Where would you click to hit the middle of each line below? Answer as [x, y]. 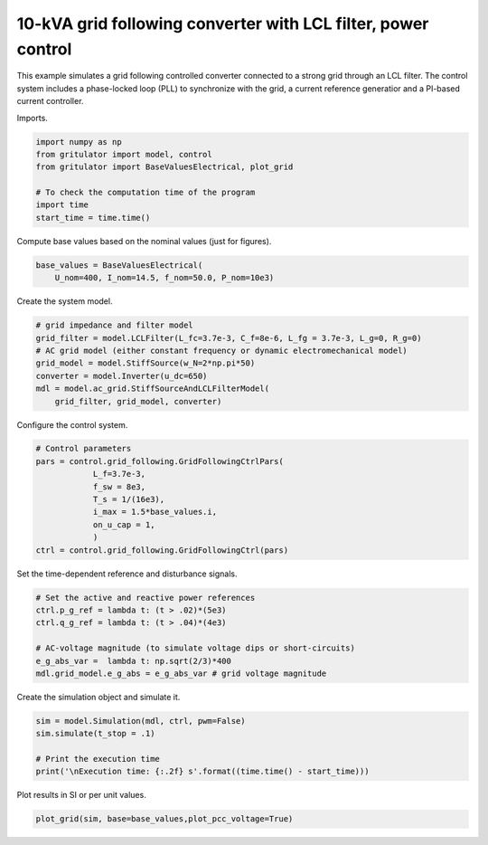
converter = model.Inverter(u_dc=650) [122, 376]
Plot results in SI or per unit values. [81, 795]
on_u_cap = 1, [124, 524]
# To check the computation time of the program [145, 193]
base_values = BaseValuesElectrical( [119, 265]
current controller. [50, 101]
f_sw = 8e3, [119, 487]
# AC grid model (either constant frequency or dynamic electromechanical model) [222, 350]
